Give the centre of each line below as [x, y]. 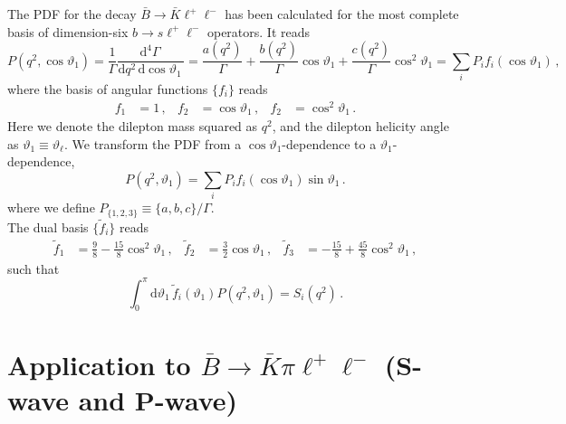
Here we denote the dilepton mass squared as [133, 126]
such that [34, 268]
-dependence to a [329, 143]
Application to [99, 364]
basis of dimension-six [68, 31]
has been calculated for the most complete [342, 14]
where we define [51, 207]
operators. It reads [259, 31]
